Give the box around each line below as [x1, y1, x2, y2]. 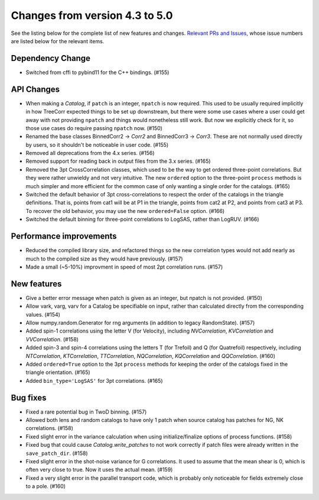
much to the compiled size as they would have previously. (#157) [25, 255, 183, 262]
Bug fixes [11, 392, 47, 402]
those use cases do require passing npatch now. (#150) [25, 124, 162, 131]
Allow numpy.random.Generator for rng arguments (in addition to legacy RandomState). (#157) [25, 319, 255, 326]
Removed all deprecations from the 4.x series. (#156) [25, 150, 155, 157]
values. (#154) [25, 311, 60, 318]
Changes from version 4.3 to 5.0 [11, 9, 173, 22]
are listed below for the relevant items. [11, 37, 105, 44]
